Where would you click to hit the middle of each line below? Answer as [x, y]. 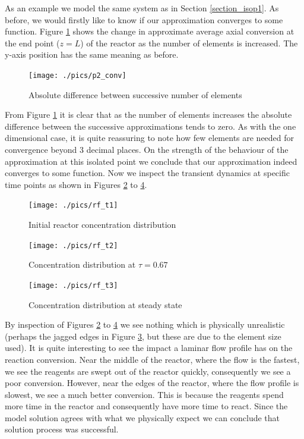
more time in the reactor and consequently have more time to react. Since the [146, 406]
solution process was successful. [62, 429]
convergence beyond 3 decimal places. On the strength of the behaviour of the [147, 149]
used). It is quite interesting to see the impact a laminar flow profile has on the [149, 348]
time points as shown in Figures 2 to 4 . [76, 184]
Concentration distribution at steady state [105, 304]
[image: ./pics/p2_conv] [77, 75]
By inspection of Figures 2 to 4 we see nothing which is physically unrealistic [145, 324]
